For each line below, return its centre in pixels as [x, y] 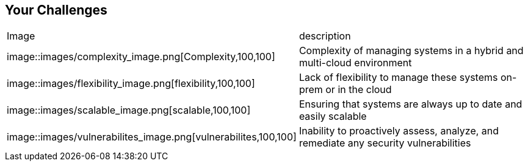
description [325, 36]
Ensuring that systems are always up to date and [410, 104]
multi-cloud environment [355, 63]
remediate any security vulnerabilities [385, 143]
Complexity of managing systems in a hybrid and [411, 51]
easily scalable [333, 116]
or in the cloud [359, 90]
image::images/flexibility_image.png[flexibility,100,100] [131, 84]
